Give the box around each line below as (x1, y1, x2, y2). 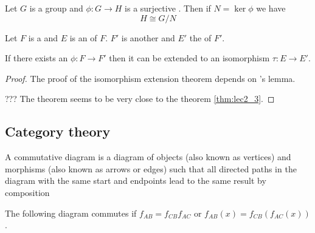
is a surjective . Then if (125, 2, 211, 14)
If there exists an (5, 52, 68, 64)
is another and (121, 31, 175, 44)
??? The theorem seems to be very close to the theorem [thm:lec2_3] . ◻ (5, 92, 275, 105)
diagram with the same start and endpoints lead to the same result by (5, 174, 266, 187)
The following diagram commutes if (5, 206, 137, 219)
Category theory (5, 122, 111, 141)
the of (189, 31, 212, 44)
